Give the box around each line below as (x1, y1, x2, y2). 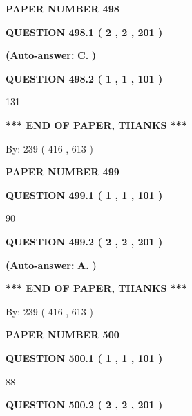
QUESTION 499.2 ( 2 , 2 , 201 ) (6, 234, 163, 248)
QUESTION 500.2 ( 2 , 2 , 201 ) (6, 397, 163, 412)
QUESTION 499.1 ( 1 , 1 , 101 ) (6, 187, 163, 202)
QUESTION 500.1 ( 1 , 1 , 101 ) (6, 350, 163, 365)
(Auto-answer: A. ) (6, 257, 97, 272)
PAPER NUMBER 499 (6, 164, 119, 179)
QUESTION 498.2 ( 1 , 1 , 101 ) (6, 71, 163, 85)
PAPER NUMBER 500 (6, 327, 119, 342)
